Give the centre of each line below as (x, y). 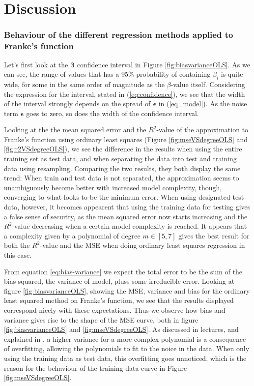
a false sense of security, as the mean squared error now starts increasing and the (126, 216)
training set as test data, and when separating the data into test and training (120, 159)
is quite (232, 74)
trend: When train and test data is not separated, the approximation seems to (122, 178)
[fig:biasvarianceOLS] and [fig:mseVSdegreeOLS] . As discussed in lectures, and (121, 329)
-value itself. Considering (208, 84)
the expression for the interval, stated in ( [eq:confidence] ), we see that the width (125, 94)
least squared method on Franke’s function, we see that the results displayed (119, 300)
